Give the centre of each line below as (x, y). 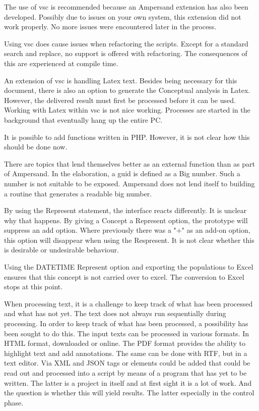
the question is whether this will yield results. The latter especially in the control (129, 393)
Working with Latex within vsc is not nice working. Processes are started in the (127, 110)
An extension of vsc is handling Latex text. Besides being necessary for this (121, 80)
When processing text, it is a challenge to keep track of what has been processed (128, 303)
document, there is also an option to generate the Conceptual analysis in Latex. (127, 90)
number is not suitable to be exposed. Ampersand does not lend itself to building (129, 183)
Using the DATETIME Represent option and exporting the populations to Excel (129, 267)
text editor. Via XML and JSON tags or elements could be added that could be (127, 363)
